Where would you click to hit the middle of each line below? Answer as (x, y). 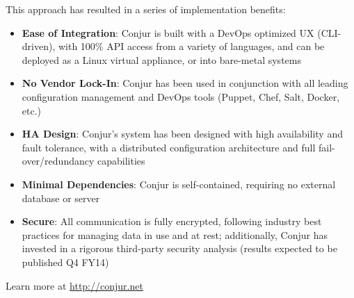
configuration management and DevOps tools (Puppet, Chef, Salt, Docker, (181, 96)
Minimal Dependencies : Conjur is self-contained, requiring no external (179, 184)
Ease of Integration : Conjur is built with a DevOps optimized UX (168, 32)
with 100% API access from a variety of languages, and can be (191, 46)
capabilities (121, 161)
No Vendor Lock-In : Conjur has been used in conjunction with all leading (185, 83)
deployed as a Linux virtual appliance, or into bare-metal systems (161, 59)
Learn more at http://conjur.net (74, 285)
